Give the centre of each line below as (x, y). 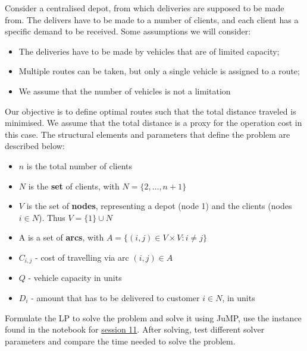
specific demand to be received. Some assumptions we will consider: (128, 31)
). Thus (52, 217)
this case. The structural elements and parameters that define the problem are (148, 134)
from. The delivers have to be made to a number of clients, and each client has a (152, 19)
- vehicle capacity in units (75, 278)
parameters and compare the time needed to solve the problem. (120, 341)
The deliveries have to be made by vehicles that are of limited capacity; (149, 51)
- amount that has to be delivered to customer (115, 297)
